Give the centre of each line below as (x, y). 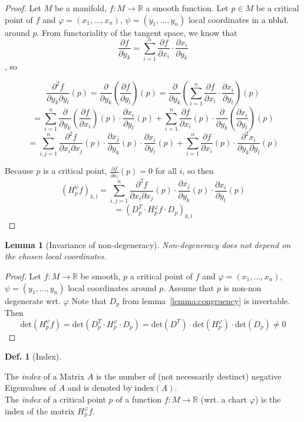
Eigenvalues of (30, 388)
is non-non (242, 287)
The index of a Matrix (45, 376)
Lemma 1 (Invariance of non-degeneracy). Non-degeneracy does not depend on (148, 244)
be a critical (277, 8)
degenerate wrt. (33, 300)
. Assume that (189, 287)
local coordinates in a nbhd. (239, 19)
